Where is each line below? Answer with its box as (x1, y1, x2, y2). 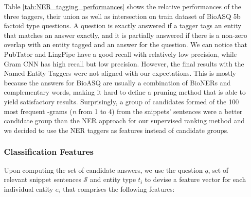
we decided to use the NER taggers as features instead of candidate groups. (4, 125, 229, 135)
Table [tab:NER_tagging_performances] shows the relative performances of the (4, 1, 241, 11)
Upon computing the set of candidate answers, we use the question (4, 164, 203, 175)
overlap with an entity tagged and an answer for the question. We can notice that (4, 39, 247, 49)
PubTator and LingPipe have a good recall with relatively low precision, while (4, 49, 237, 59)
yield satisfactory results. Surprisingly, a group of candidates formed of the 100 (4, 96, 239, 106)
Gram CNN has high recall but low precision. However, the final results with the (4, 58, 244, 68)
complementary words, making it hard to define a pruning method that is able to (4, 87, 246, 97)
